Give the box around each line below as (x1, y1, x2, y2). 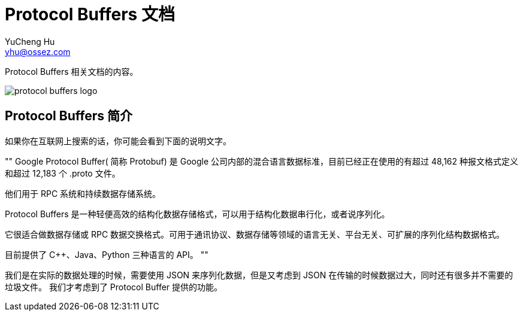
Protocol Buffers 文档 (5, 4, 175, 25)
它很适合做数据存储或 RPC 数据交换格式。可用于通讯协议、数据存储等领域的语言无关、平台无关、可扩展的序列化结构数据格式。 (5, 229, 505, 239)
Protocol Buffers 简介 (5, 108, 132, 124)
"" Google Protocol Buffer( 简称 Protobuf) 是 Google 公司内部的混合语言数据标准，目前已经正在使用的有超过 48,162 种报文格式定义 (5, 156, 519, 166)
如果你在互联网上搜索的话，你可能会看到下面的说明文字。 (5, 135, 231, 146)
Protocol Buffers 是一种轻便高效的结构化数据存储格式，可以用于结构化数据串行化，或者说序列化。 (5, 208, 390, 219)
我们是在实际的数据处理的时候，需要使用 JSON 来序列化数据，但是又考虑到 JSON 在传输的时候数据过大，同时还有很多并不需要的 (5, 269, 513, 280)
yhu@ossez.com (5, 46, 71, 57)
